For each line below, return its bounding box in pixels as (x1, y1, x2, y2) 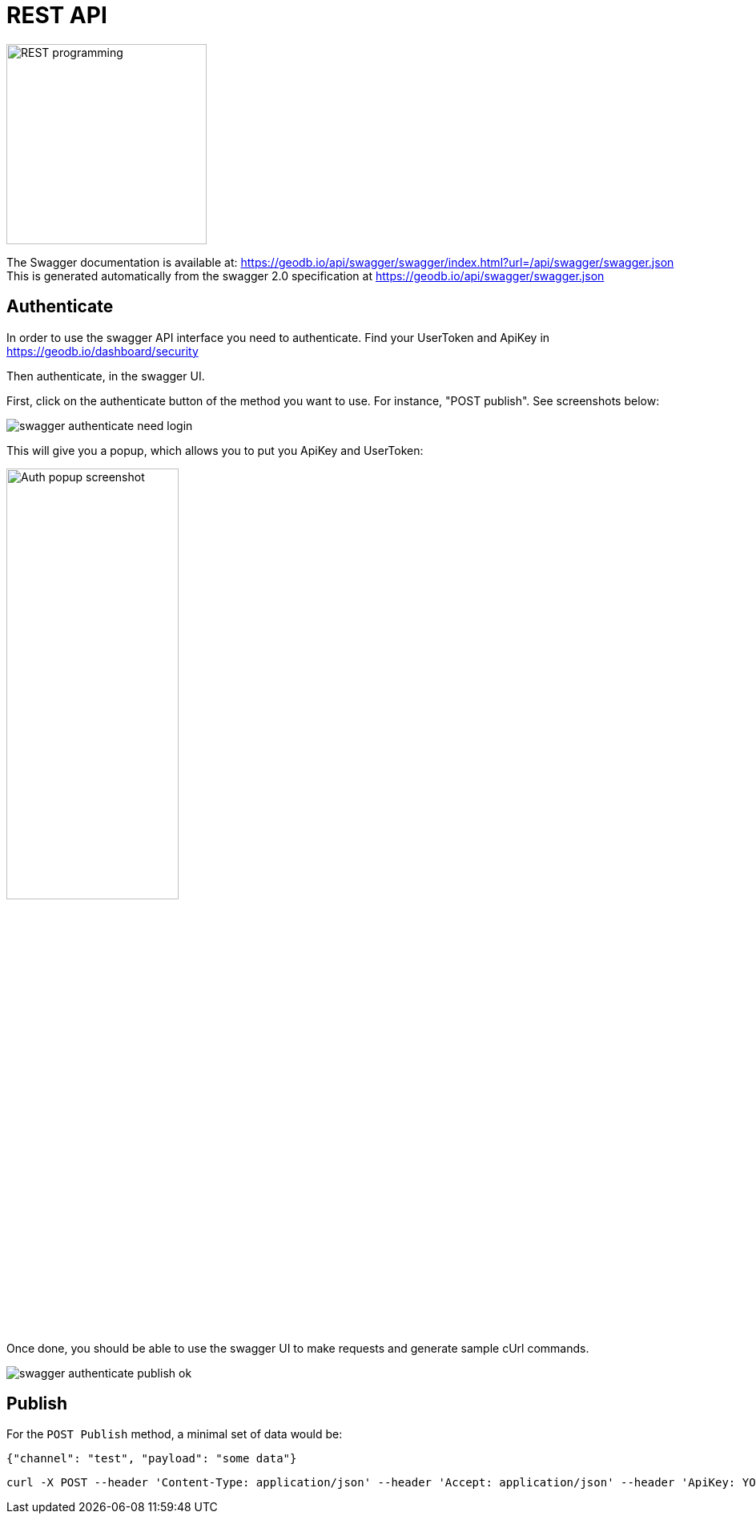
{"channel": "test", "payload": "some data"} (6, 1452, 297, 1466)
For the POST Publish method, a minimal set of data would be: (6, 1427, 343, 1442)
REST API (6, 2, 107, 29)
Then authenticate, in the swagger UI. (6, 368, 205, 383)
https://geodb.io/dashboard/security (6, 344, 199, 358)
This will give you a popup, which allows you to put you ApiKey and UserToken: (6, 443, 424, 457)
